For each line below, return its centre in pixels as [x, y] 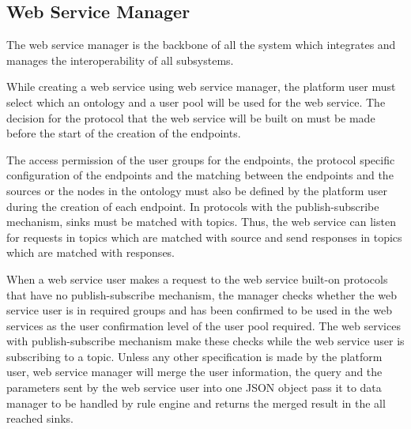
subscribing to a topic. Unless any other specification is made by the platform [194, 356]
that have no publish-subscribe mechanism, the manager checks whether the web [202, 294]
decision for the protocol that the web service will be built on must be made [191, 117]
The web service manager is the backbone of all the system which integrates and [201, 45]
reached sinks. [40, 418]
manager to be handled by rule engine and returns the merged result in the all [196, 403]
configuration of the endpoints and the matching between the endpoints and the [200, 175]
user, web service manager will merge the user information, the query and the [194, 372]
